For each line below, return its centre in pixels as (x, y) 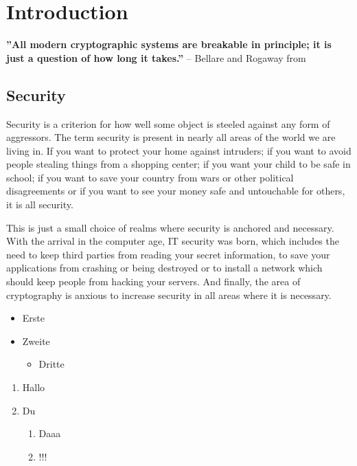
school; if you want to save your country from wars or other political (150, 177)
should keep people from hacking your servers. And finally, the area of (153, 281)
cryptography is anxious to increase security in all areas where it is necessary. (169, 295)
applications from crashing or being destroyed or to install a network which (164, 268)
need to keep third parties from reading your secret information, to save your (168, 254)
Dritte (51, 364)
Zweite (36, 341)
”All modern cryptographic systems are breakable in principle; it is (169, 44)
